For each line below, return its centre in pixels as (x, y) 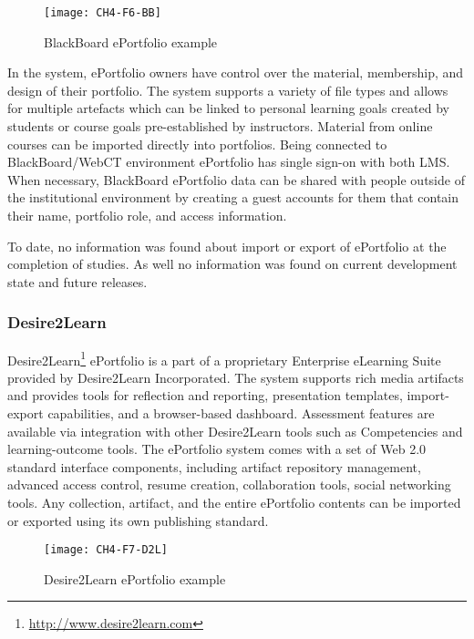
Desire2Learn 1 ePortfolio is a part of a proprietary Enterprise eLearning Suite (224, 358)
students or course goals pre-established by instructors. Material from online (220, 126)
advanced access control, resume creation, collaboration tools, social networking (229, 484)
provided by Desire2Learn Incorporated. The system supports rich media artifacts (236, 377)
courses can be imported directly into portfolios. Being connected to (197, 144)
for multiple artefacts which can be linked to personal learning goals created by (228, 108)
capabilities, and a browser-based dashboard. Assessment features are (241, 413)
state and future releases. (77, 281)
